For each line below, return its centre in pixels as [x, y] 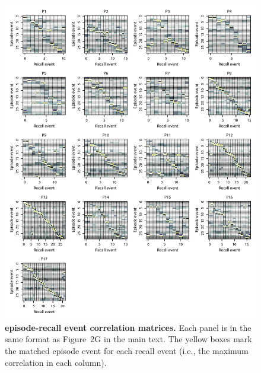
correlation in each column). [56, 362]
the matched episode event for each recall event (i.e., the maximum [127, 350]
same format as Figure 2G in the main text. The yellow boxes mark [128, 339]
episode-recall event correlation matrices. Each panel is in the [128, 327]
